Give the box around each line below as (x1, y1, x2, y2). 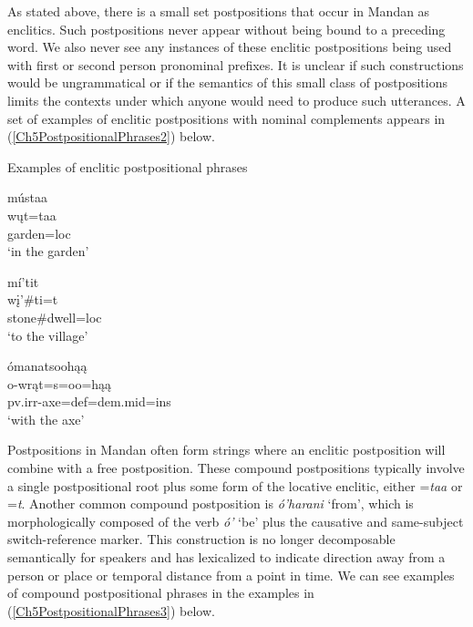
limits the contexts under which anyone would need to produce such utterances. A (7, 90, 466, 109)
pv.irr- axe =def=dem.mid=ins (7, 392, 171, 411)
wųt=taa (7, 205, 57, 224)
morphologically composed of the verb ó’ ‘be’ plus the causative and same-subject (7, 511, 464, 530)
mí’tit (7, 272, 39, 291)
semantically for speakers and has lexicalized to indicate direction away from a (7, 548, 446, 567)
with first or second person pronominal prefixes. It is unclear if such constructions (7, 55, 464, 74)
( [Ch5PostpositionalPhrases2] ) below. (7, 127, 215, 146)
